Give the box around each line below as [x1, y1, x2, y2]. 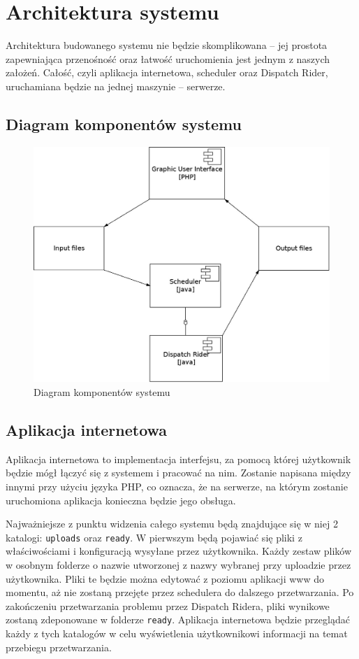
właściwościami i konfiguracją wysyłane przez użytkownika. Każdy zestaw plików [6, 544, 352, 558]
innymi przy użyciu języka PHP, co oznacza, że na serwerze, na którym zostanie [6, 479, 348, 493]
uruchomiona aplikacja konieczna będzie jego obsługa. [6, 493, 236, 507]
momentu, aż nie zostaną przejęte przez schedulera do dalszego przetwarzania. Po [6, 585, 354, 600]
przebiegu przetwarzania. [6, 639, 112, 654]
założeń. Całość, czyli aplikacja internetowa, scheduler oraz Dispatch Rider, [6, 65, 328, 80]
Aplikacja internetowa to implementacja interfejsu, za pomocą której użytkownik [6, 451, 351, 466]
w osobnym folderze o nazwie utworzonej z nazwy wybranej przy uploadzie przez [6, 557, 351, 572]
